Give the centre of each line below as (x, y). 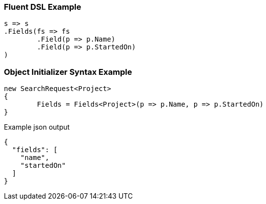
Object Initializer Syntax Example (68, 72)
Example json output (37, 127)
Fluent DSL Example (43, 7)
